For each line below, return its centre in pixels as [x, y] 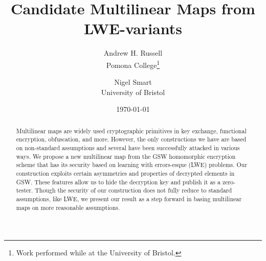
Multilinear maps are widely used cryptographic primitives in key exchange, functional [131, 130]
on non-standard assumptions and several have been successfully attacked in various [128, 148]
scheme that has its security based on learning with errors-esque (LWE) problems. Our [132, 165]
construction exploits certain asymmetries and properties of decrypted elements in [125, 173]
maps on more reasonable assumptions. [68, 207]
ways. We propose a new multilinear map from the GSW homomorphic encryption [126, 156]
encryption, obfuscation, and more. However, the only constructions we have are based [131, 139]
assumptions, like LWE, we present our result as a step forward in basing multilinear [129, 198]
